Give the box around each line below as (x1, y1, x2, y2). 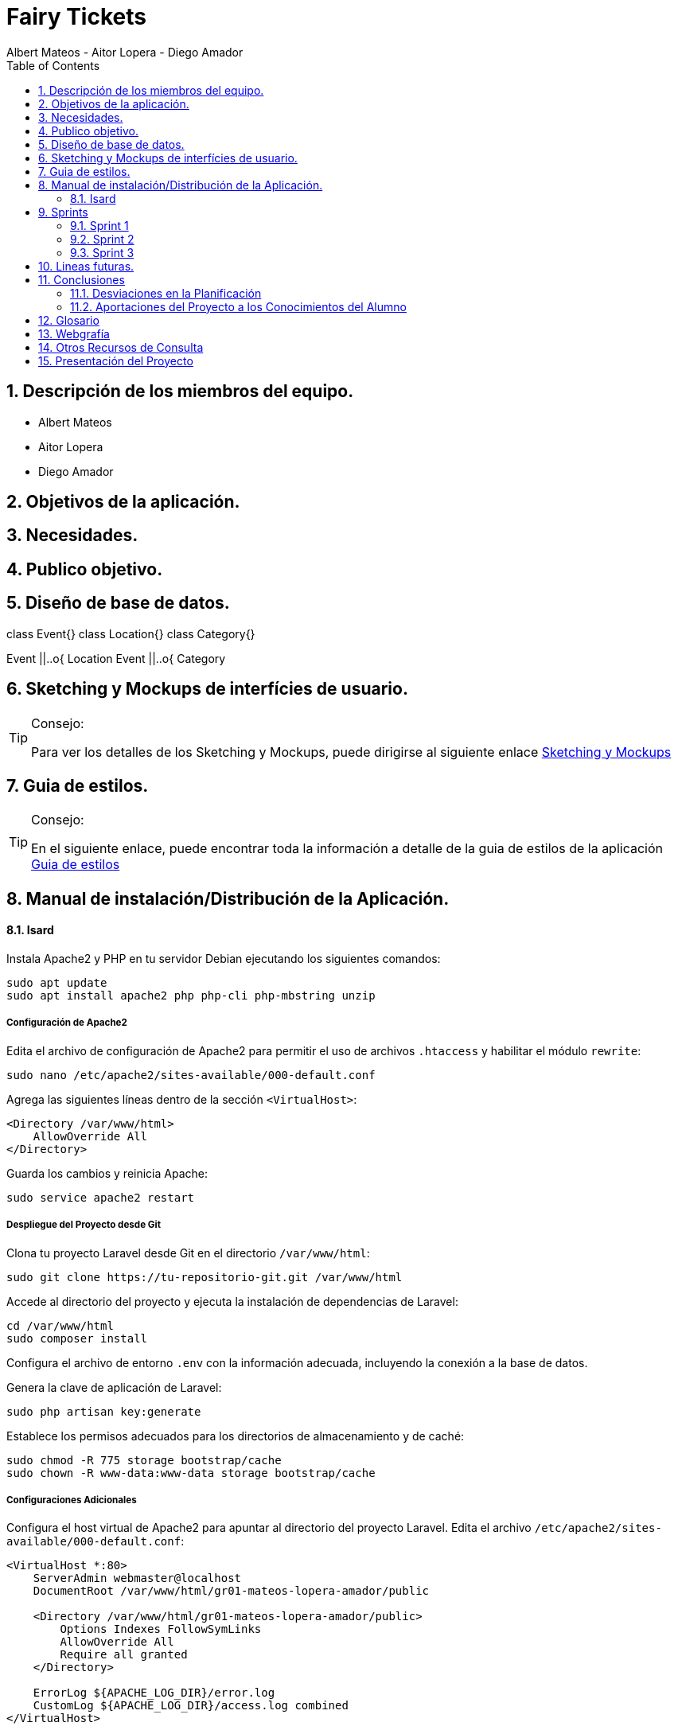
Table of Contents (6, 58, 100, 72)
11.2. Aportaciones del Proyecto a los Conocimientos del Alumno (70, 299, 407, 314)
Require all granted (60, 1648, 188, 1662)
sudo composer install (6, 1331, 148, 1345)
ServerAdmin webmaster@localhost (33, 1572, 242, 1585)
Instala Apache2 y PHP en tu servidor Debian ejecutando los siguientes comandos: (6, 952, 441, 966)
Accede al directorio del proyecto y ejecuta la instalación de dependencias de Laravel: (6, 1294, 458, 1308)
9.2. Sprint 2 (70, 232, 134, 246)
